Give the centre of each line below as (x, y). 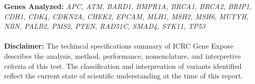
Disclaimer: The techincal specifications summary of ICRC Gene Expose (119, 46)
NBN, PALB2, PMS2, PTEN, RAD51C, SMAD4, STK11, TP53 (105, 26)
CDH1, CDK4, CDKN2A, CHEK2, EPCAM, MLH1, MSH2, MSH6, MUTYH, (126, 16)
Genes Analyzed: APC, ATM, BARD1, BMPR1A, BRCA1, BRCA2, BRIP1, (128, 6)
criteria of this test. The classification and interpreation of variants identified (123, 66)
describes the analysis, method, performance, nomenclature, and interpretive (123, 55)
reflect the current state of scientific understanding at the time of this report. (124, 76)
